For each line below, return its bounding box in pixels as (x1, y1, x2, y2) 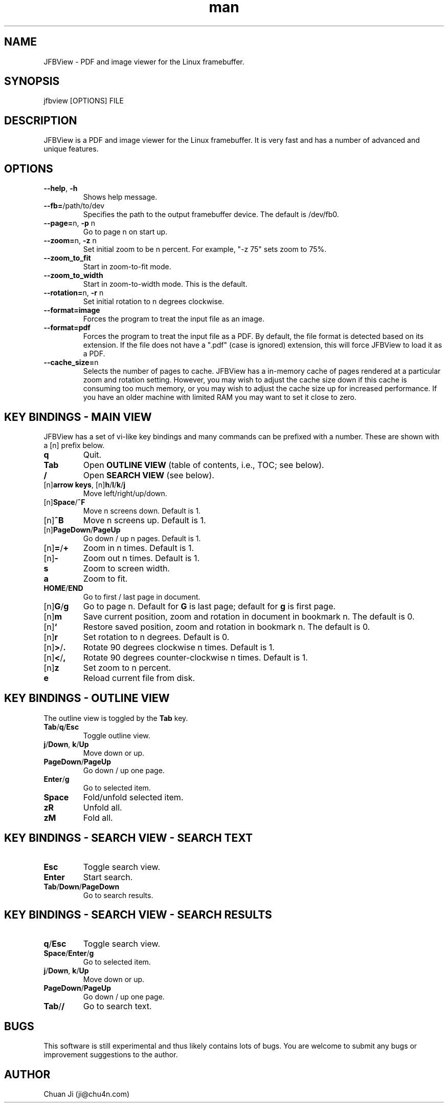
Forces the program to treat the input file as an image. (83, 314, 264, 324)
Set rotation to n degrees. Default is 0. (83, 631, 230, 642)
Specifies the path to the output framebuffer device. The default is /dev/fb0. (83, 210, 339, 219)
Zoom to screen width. (83, 563, 170, 573)
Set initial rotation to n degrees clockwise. (83, 297, 225, 306)
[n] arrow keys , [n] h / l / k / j (43, 480, 125, 489)
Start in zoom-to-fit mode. (83, 262, 171, 271)
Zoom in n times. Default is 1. (83, 542, 194, 553)
